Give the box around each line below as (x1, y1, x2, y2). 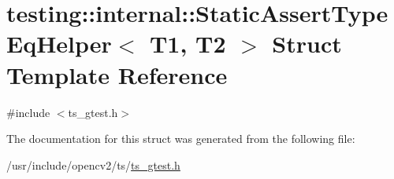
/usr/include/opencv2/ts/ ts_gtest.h (6, 156, 180, 173)
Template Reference (6, 58, 228, 90)
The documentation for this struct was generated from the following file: (6, 130, 355, 147)
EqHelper (6, 27, 112, 60)
